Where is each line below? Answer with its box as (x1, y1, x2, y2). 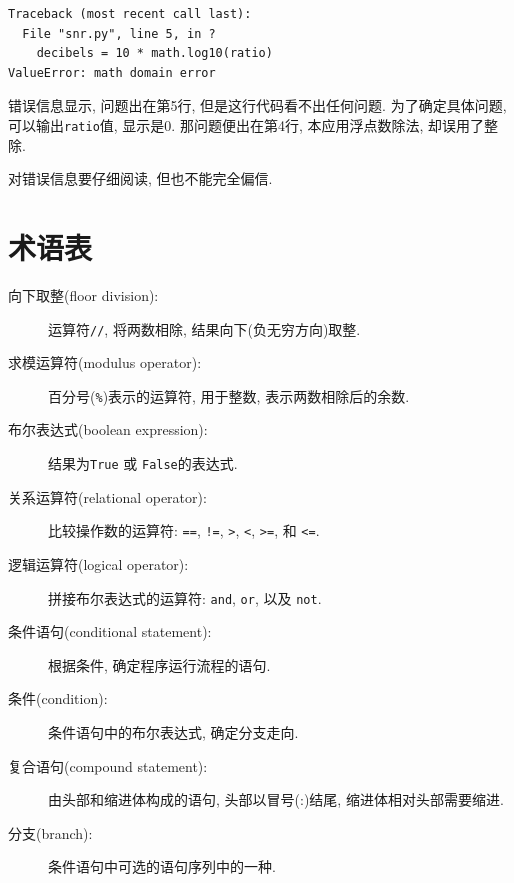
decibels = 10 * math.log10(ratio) (36, 46, 273, 61)
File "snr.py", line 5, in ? (22, 26, 216, 41)
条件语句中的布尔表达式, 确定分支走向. (48, 721, 299, 742)
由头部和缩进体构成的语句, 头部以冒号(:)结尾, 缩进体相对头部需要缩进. (48, 789, 504, 810)
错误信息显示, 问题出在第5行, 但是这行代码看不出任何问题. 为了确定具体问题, (8, 95, 507, 116)
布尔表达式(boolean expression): (8, 419, 208, 440)
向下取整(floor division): (8, 284, 159, 305)
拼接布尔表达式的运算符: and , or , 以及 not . (48, 587, 322, 608)
